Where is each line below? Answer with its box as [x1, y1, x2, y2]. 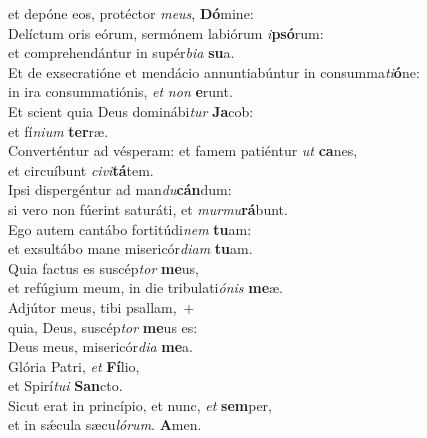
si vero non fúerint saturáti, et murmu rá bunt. [8, 198, 288, 219]
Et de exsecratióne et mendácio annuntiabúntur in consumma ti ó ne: [8, 61, 420, 82]
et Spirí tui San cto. [8, 375, 123, 396]
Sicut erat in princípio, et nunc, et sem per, [8, 394, 272, 415]
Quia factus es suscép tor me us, [8, 257, 199, 278]
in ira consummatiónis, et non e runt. [8, 81, 233, 102]
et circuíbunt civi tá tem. [8, 159, 154, 180]
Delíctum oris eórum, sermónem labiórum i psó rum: [8, 22, 324, 43]
